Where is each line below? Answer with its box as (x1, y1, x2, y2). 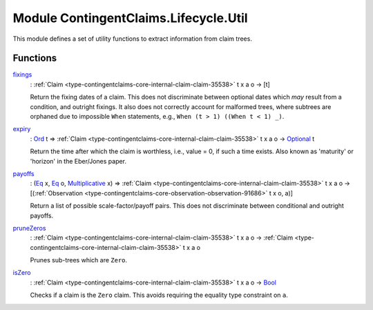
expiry (12, 125, 31, 133)
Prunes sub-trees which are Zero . (30, 256, 128, 264)
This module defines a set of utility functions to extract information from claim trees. (12, 35, 252, 43)
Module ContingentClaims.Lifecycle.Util (12, 10, 248, 26)
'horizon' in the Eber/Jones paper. (30, 157, 127, 165)
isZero (12, 269, 31, 277)
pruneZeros (12, 224, 46, 232)
